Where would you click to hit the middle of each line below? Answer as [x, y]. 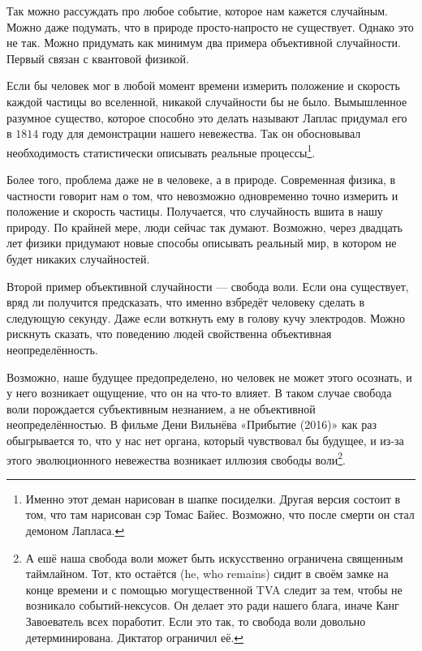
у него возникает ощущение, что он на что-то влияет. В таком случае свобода [199, 393]
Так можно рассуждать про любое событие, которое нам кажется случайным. [198, 11]
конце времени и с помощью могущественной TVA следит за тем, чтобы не [214, 589]
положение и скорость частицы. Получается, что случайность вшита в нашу [195, 211]
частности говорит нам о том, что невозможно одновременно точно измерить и [202, 195]
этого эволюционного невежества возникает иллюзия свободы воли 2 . [177, 458]
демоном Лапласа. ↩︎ [75, 530]
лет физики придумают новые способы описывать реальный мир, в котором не [202, 243]
